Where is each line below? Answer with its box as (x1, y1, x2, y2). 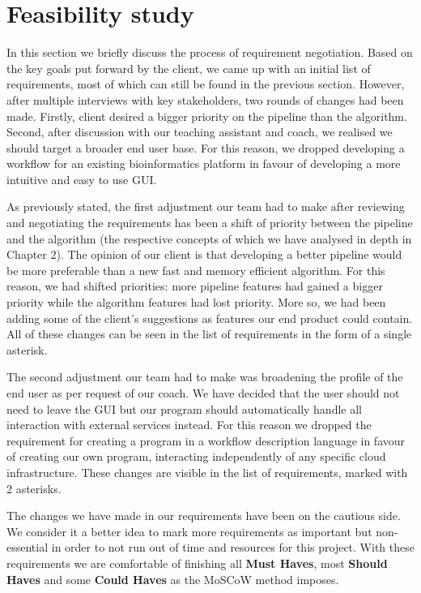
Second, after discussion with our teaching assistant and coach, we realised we (6, 123, 393, 140)
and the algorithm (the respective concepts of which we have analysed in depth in (6, 230, 412, 247)
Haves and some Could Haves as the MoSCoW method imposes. (6, 570, 339, 587)
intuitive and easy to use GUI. (6, 170, 157, 187)
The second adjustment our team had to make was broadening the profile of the (6, 368, 403, 385)
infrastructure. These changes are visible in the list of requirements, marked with (6, 463, 408, 480)
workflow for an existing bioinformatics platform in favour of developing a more (6, 155, 401, 172)
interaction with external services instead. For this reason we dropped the (6, 416, 372, 433)
